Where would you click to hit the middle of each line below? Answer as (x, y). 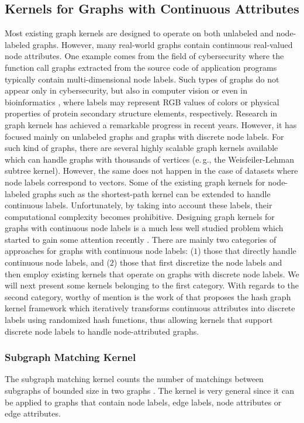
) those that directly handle (247, 251)
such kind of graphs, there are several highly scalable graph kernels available (141, 148)
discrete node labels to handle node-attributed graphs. (102, 331)
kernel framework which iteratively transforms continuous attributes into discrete (150, 308)
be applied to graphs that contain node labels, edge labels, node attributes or (143, 402)
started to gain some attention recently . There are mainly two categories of (141, 239)
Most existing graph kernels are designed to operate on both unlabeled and (139, 33)
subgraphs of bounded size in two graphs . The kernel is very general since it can (149, 391)
